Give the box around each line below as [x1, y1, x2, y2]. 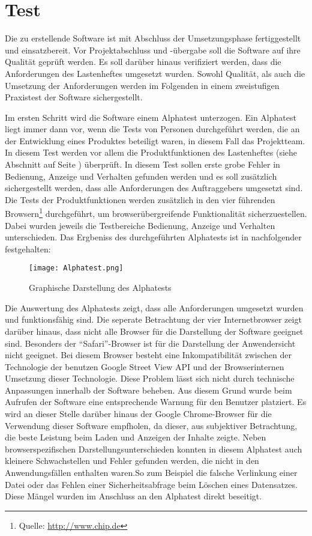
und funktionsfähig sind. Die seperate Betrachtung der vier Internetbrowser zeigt [5, 313, 302, 326]
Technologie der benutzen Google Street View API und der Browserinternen [5, 360, 284, 373]
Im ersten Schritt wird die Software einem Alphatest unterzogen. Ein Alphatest [5, 111, 296, 123]
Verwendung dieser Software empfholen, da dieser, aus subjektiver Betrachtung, [5, 419, 298, 431]
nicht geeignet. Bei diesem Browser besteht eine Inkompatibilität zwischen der [5, 349, 292, 361]
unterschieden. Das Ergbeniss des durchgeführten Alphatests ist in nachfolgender [5, 231, 302, 243]
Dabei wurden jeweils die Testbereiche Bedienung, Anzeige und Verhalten [5, 219, 275, 231]
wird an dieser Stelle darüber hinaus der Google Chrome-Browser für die [5, 407, 272, 420]
